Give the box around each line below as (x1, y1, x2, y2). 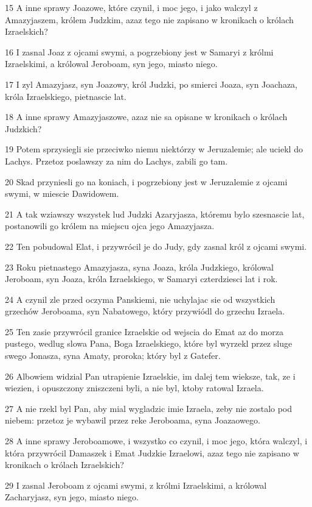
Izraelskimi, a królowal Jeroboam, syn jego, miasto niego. (5, 57, 218, 70)
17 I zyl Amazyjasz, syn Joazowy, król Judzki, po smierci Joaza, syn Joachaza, (5, 77, 298, 90)
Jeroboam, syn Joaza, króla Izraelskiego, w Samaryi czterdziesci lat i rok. (5, 272, 278, 285)
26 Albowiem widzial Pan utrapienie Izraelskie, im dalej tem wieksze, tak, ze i (5, 369, 296, 382)
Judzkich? (5, 122, 42, 135)
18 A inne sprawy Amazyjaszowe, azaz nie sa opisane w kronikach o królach (5, 110, 288, 123)
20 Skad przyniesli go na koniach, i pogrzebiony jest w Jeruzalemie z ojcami (5, 175, 288, 188)
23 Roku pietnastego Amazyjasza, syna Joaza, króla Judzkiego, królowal (5, 260, 274, 273)
